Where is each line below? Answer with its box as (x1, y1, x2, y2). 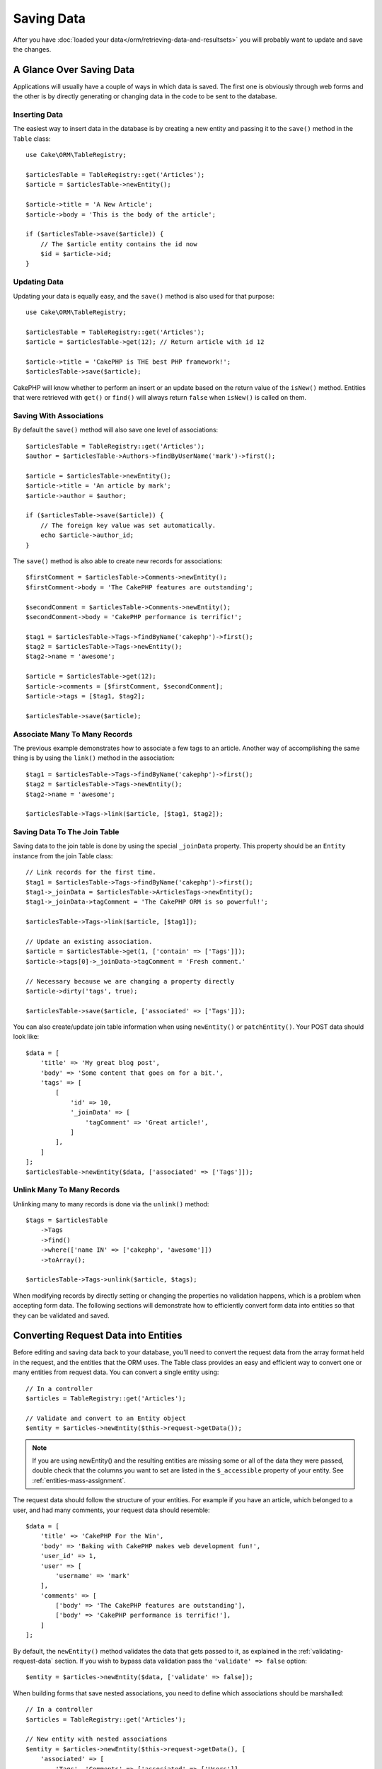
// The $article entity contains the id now (40, 240, 197, 248)
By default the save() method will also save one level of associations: (13, 425, 219, 434)
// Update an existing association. (25, 938, 153, 945)
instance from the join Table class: (13, 851, 113, 860)
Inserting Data (13, 110, 64, 120)
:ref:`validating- (298, 1647, 344, 1655)
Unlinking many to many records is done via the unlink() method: (13, 1199, 209, 1208)
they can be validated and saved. (13, 1311, 110, 1320)
